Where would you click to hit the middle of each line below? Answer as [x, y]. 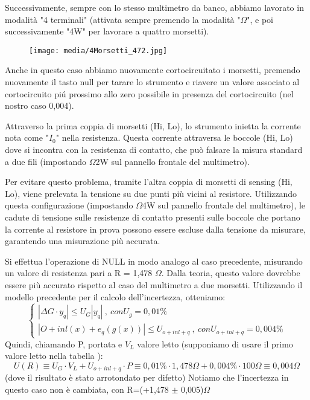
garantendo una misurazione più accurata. [83, 241]
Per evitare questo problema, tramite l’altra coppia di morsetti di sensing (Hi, [149, 182]
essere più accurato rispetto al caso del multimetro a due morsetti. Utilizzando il [154, 284]
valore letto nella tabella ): [54, 356]
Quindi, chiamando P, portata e [64, 344]
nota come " [27, 137]
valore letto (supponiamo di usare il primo [215, 344]
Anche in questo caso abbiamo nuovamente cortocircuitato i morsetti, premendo [153, 70]
